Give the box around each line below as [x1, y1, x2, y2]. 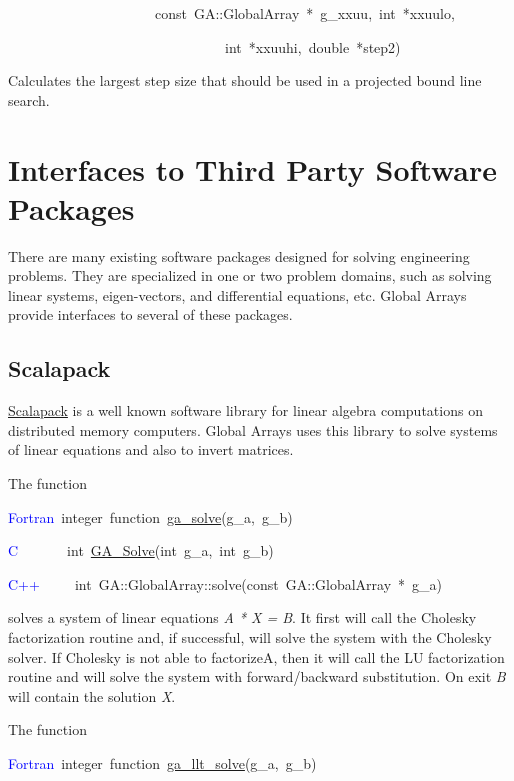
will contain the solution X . [8, 685, 176, 706]
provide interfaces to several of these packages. [8, 304, 293, 325]
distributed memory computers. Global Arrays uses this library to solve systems [8, 419, 498, 440]
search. [8, 89, 50, 110]
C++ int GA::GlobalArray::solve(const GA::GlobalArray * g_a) [8, 573, 443, 594]
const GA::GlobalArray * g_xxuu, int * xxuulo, [154, 3, 455, 23]
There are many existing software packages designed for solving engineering [8, 245, 470, 266]
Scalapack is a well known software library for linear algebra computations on [8, 400, 483, 421]
